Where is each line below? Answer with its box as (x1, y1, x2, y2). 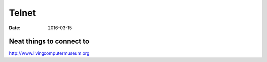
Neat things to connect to (9, 37, 89, 46)
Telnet (9, 7, 36, 18)
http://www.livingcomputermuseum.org (9, 50, 89, 56)
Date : (9, 25, 21, 31)
